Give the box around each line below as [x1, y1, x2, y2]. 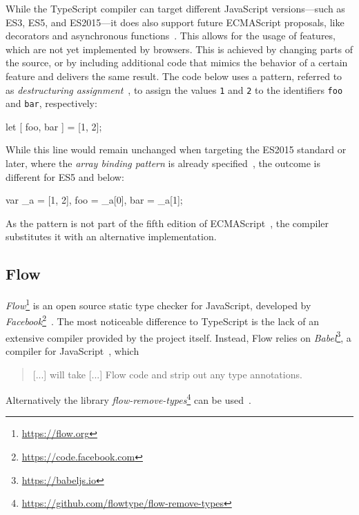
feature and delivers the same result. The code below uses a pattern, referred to [6, 68, 342, 83]
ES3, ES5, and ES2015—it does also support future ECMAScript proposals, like [6, 14, 345, 29]
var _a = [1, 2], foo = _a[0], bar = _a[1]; [6, 193, 183, 207]
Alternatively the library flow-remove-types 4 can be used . [6, 391, 251, 407]
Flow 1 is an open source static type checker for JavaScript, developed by [6, 296, 311, 312]
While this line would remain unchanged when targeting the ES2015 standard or [6, 142, 347, 157]
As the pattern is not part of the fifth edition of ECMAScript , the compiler [6, 215, 329, 230]
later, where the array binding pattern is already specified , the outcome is [6, 156, 320, 171]
